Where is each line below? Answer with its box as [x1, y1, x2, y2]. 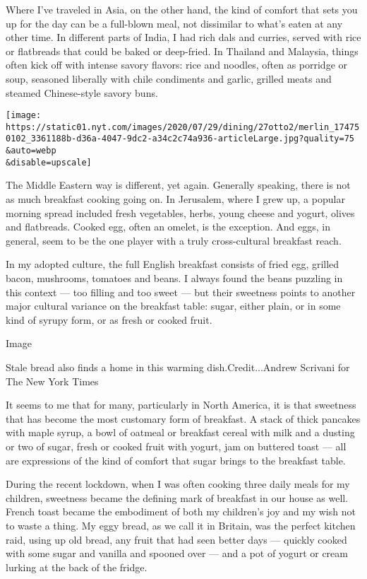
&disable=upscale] [6, 157, 92, 168]
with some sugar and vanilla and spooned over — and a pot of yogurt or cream [6, 546, 348, 561]
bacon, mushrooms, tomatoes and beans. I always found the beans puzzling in [6, 271, 343, 285]
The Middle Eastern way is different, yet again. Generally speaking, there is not [6, 177, 351, 192]
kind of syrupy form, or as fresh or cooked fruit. [6, 312, 212, 327]
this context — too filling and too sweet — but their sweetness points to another [6, 284, 356, 299]
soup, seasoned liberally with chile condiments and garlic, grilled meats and [6, 71, 332, 86]
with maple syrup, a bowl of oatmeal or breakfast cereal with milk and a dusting [6, 425, 355, 440]
